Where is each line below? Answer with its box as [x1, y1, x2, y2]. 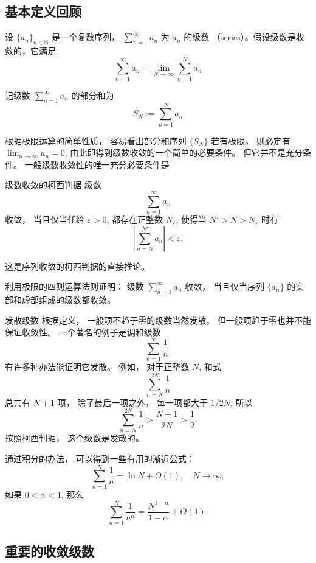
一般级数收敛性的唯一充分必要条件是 [24, 158, 170, 170]
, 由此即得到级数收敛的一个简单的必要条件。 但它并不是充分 [64, 146, 303, 159]
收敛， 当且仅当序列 [185, 280, 264, 293]
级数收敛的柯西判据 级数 [5, 178, 101, 191]
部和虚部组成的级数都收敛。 [5, 293, 115, 306]
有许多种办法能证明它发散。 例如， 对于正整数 [5, 360, 190, 373]
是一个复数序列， [52, 30, 120, 43]
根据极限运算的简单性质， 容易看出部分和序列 [5, 134, 187, 147]
